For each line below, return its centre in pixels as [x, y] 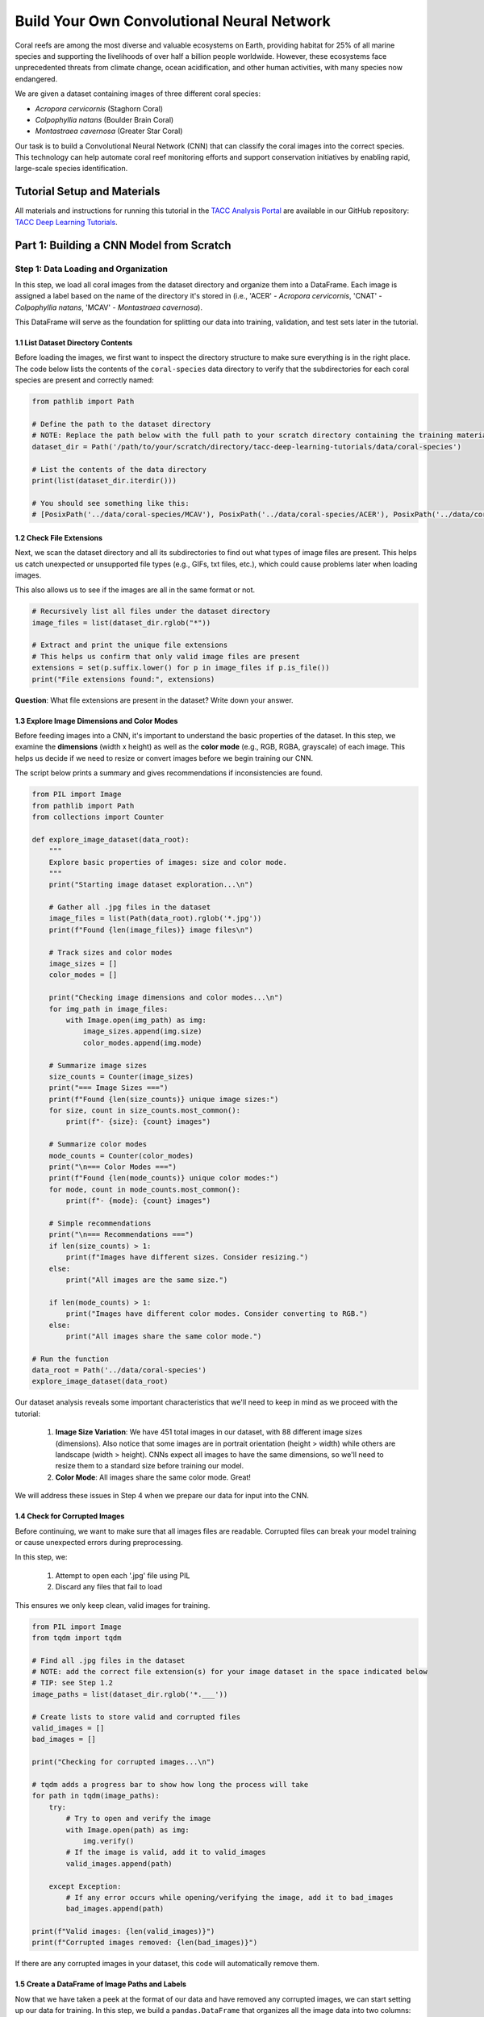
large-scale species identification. [71, 169]
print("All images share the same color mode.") [164, 1336]
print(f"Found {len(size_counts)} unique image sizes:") [164, 1099]
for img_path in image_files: [108, 1009]
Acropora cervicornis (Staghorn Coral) [99, 108]
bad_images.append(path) [115, 1909]
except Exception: [85, 1886]
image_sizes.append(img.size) [142, 1031]
